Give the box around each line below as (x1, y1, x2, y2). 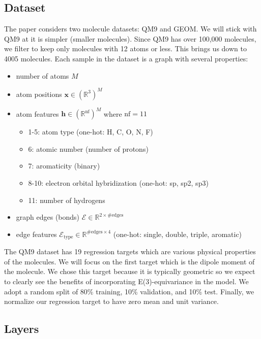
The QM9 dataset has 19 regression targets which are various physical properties (4, 246, 256, 257)
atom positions (16, 88, 62, 99)
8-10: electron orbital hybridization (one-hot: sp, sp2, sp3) (28, 177, 209, 188)
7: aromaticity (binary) (28, 160, 100, 171)
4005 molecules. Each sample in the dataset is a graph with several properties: (4, 53, 248, 63)
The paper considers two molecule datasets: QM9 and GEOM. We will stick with (4, 23, 257, 34)
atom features (16, 108, 59, 119)
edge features (16, 228, 57, 239)
